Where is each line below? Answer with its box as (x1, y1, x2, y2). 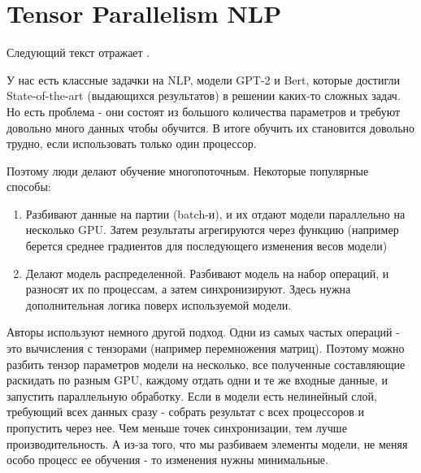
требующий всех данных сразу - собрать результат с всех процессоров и (7, 403, 364, 420)
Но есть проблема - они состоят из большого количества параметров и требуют (7, 102, 401, 119)
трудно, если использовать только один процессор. (7, 135, 257, 152)
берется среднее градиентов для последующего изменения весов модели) (25, 237, 388, 254)
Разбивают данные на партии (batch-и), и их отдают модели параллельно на (25, 205, 406, 222)
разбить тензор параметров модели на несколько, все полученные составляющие (7, 355, 406, 372)
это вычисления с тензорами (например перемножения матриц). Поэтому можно (7, 340, 405, 357)
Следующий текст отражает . (7, 44, 150, 61)
